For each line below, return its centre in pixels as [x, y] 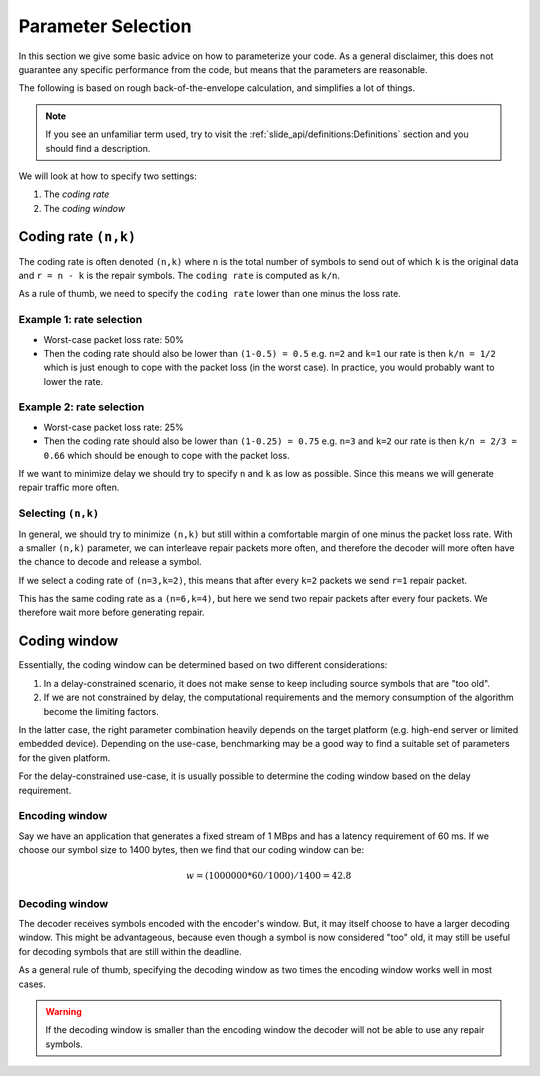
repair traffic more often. [69, 487]
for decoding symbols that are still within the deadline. [130, 951]
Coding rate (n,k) [77, 236]
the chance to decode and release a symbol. [110, 562]
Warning [63, 1011]
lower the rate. [73, 381]
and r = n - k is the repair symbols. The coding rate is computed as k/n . [179, 275]
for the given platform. [64, 757]
